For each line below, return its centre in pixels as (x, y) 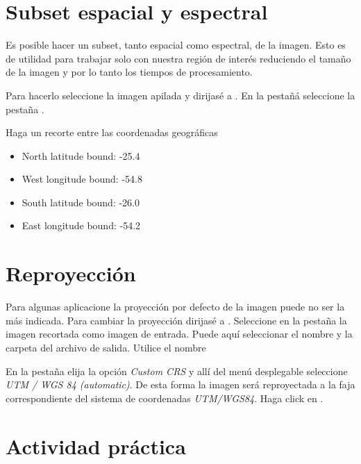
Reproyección (71, 273)
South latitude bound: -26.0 (81, 202)
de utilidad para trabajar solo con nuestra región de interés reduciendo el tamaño (178, 58)
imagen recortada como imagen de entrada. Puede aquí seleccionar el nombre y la (179, 334)
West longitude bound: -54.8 (82, 179)
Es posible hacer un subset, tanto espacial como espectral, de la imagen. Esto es (176, 45)
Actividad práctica (96, 446)
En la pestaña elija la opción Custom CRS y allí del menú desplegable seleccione (177, 371)
